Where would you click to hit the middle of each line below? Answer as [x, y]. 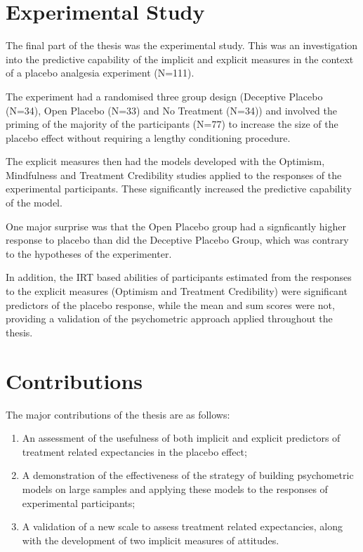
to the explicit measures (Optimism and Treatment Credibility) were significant [177, 291]
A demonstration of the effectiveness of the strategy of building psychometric [188, 475]
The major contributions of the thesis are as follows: [118, 414]
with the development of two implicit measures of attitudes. [151, 540]
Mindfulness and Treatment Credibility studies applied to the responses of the [174, 175]
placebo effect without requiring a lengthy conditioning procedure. [148, 137]
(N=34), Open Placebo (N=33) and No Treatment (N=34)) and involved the [171, 110]
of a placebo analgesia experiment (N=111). [100, 73]
